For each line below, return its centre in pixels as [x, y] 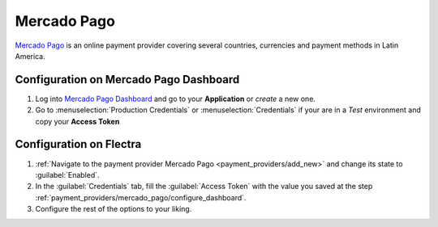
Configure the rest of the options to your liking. [114, 209]
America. [30, 56]
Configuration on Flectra [78, 144]
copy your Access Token [77, 121]
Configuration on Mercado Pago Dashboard [127, 80]
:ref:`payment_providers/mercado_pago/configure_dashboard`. [141, 197]
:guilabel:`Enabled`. [68, 174]
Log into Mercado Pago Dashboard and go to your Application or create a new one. [176, 99]
